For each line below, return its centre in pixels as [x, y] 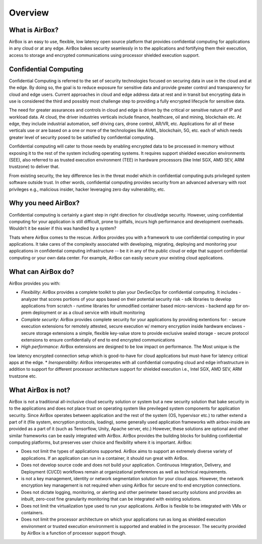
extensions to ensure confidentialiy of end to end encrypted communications [98, 340]
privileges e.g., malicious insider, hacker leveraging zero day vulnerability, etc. [87, 189]
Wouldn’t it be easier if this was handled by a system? [63, 228]
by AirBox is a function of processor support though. [74, 533]
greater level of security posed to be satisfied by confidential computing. [82, 137]
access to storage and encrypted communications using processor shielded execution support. [104, 55]
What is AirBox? [34, 30]
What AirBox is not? [40, 390]
